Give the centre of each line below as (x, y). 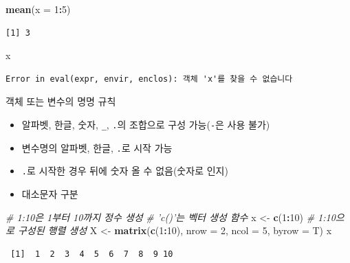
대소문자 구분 (50, 193)
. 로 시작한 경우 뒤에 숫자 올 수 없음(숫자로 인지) (125, 171)
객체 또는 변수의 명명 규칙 (61, 101)
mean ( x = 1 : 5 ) (38, 9)
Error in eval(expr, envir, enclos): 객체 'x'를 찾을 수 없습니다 (149, 79)
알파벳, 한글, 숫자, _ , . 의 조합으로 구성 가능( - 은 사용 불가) (146, 124)
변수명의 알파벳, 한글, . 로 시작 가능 (97, 147)
